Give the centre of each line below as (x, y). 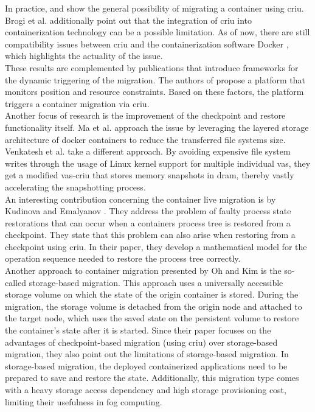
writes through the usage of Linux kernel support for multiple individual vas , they (158, 163)
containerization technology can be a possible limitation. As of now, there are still (157, 32)
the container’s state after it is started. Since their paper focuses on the (138, 330)
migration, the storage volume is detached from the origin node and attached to (154, 306)
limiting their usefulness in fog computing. (84, 401)
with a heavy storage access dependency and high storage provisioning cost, (146, 389)
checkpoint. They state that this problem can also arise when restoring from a (150, 235)
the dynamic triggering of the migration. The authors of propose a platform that (155, 79)
